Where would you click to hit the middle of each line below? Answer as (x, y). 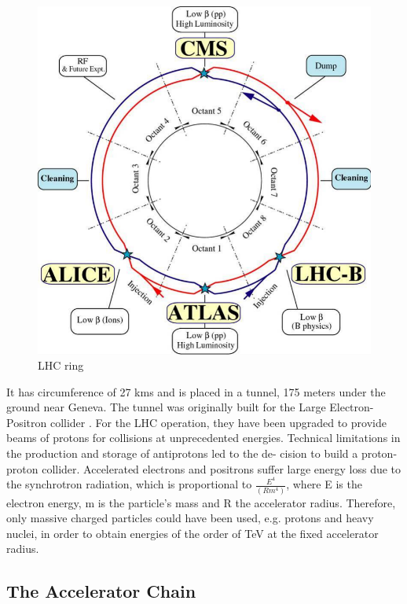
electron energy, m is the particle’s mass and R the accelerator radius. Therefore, (201, 502)
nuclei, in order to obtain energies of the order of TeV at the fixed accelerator (192, 533)
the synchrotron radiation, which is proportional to (129, 484)
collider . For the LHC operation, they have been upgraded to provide (218, 422)
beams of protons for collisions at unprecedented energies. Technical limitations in (203, 438)
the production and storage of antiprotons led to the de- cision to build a (182, 453)
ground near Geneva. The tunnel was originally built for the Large (166, 407)
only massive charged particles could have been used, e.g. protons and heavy (190, 518)
